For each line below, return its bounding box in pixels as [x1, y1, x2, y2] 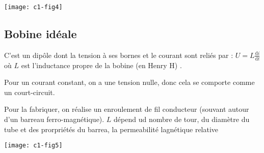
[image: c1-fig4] [4, 4, 63, 11]
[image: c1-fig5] [4, 142, 63, 149]
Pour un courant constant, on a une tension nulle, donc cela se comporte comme [4, 77, 255, 87]
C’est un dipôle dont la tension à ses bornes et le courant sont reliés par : [4, 49, 233, 60]
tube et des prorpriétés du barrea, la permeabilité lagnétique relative [4, 124, 219, 134]
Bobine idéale [4, 26, 77, 42]
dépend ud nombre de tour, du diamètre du [114, 114, 250, 125]
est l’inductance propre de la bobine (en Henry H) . [21, 59, 182, 70]
